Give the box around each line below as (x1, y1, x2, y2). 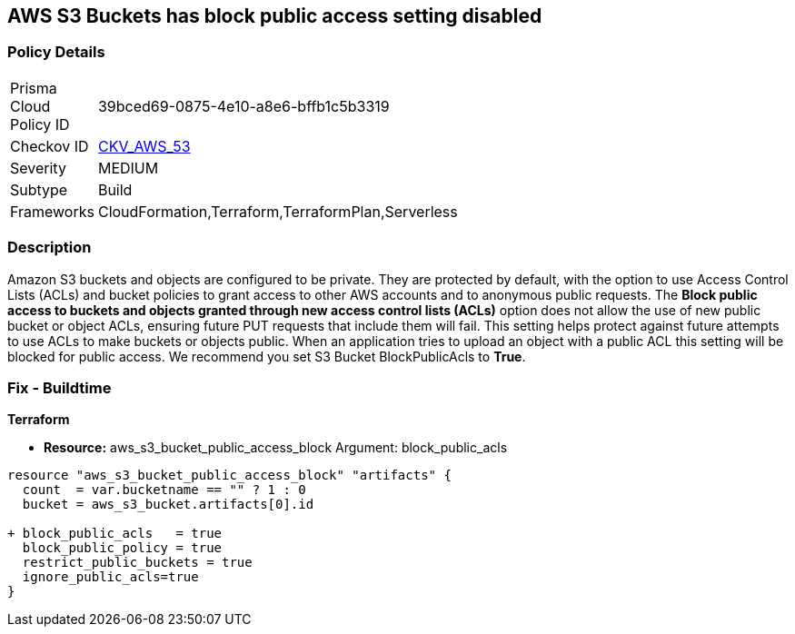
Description (7, 238, 92, 257)
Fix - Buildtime (7, 378, 112, 397)
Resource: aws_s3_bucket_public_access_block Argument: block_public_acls (44, 440, 508, 456)
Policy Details (7, 43, 105, 62)
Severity (10, 158, 66, 177)
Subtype (10, 180, 68, 199)
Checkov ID (10, 136, 89, 155)
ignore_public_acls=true (22, 570, 199, 585)
